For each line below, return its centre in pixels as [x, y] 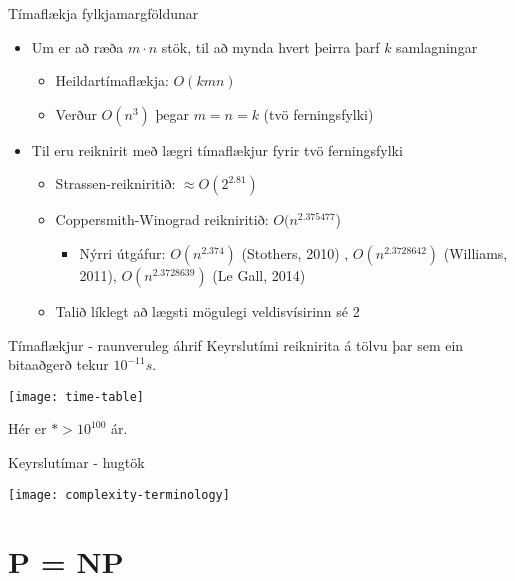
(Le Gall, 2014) [259, 274]
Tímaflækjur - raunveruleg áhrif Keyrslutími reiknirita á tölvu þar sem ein [236, 344]
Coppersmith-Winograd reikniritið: [162, 219]
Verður [76, 113]
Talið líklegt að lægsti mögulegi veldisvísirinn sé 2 [207, 310]
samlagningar [437, 46]
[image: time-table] [76, 396]
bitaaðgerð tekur [58, 364]
